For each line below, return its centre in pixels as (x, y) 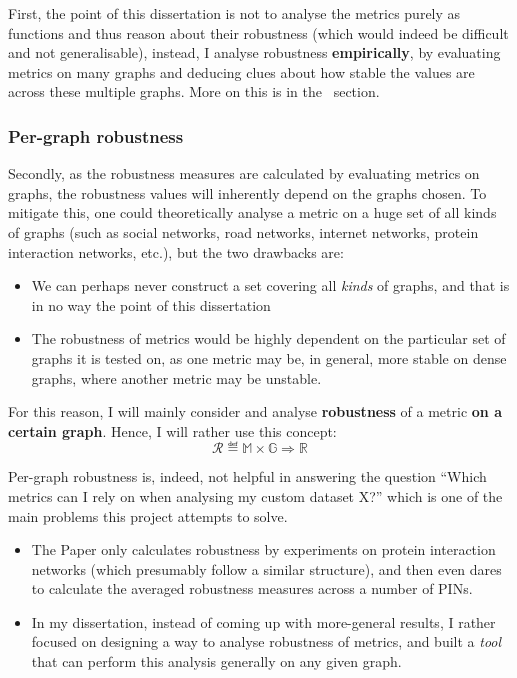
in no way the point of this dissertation (151, 304)
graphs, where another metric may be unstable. (176, 377)
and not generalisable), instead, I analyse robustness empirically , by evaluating (254, 52)
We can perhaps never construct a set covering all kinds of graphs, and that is (270, 285)
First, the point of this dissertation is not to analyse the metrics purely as (234, 13)
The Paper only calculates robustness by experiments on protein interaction (263, 549)
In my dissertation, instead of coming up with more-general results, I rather (263, 621)
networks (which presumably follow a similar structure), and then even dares (266, 568)
